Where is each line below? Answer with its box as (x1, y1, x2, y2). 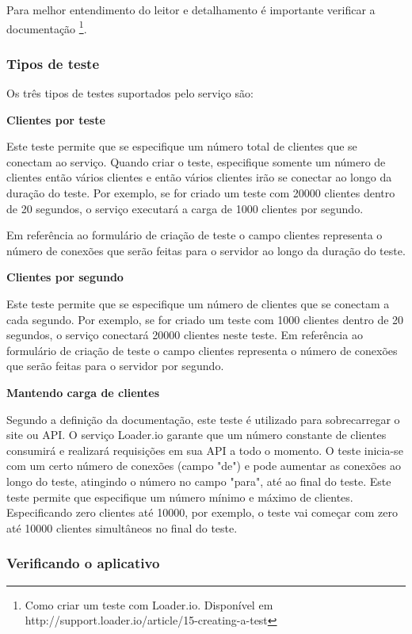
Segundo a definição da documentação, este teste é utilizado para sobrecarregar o (6, 411, 400, 427)
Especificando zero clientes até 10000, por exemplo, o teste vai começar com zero (6, 504, 398, 521)
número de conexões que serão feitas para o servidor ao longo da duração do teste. (6, 242, 406, 258)
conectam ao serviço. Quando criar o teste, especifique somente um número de (6, 153, 386, 170)
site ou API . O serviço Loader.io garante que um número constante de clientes (6, 426, 387, 443)
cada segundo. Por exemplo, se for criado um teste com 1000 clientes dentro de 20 (6, 311, 404, 327)
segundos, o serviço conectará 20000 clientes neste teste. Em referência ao (6, 327, 363, 343)
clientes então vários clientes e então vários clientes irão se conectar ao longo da (6, 169, 392, 185)
